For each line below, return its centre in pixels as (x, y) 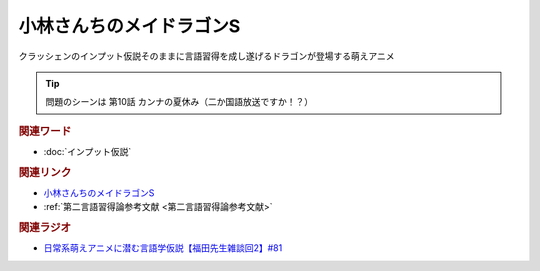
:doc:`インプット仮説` (87, 151)
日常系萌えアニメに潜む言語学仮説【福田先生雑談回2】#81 (163, 248)
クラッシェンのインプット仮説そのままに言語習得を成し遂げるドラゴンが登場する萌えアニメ (206, 56)
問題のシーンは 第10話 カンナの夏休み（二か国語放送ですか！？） (179, 102)
